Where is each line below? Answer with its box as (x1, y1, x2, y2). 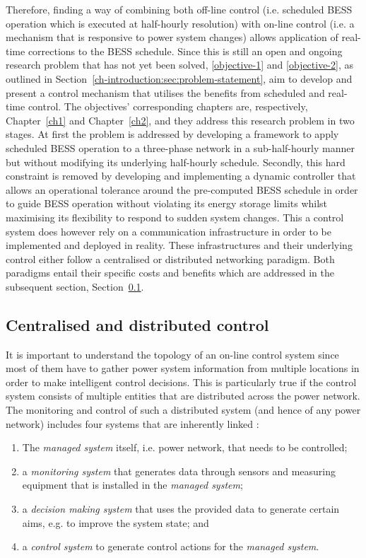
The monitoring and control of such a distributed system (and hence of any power (6, 402, 361, 417)
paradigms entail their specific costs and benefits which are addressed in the (6, 265, 335, 280)
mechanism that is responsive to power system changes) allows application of (6, 30, 338, 45)
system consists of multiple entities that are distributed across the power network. (6, 388, 360, 403)
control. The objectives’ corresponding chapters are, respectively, (28, 99, 308, 114)
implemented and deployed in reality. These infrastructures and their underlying (6, 238, 353, 252)
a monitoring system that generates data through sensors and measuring (22, 463, 336, 478)
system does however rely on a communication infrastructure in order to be (6, 223, 332, 238)
